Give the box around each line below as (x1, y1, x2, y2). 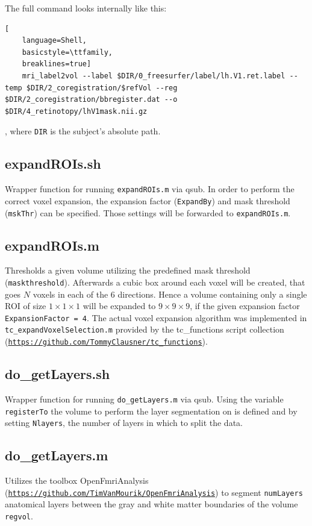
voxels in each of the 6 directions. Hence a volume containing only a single (33, 287, 307, 300)
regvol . (5, 510, 33, 522)
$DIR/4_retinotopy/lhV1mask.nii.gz (5, 107, 148, 116)
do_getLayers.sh (5, 365, 110, 383)
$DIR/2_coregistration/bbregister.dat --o (5, 95, 178, 104)
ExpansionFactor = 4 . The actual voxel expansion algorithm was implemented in (5, 311, 307, 324)
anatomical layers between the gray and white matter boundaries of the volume (5, 498, 298, 510)
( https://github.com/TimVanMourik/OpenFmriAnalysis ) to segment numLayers (5, 486, 303, 498)
